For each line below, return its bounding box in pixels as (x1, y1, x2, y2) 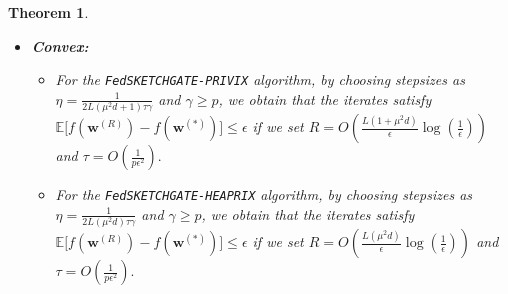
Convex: (31, 35, 89, 56)
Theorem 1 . (8, 2, 89, 22)
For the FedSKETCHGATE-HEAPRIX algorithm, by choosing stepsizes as (55, 184, 473, 205)
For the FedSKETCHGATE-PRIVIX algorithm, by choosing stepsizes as (55, 69, 465, 90)
